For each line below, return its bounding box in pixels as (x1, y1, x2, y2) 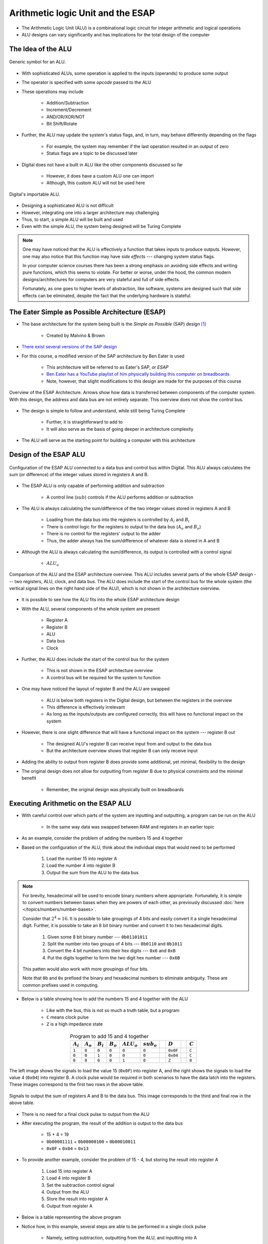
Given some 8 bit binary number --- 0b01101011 (47, 933, 148, 940)
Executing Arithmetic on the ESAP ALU (9, 799, 132, 808)
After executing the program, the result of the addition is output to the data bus (21, 1120, 183, 1126)
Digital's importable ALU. (9, 191, 61, 197)
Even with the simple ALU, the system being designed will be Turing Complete (21, 223, 181, 229)
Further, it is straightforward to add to (46, 419, 123, 425)
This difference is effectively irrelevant (46, 704, 125, 710)
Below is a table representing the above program (21, 1214, 122, 1220)
